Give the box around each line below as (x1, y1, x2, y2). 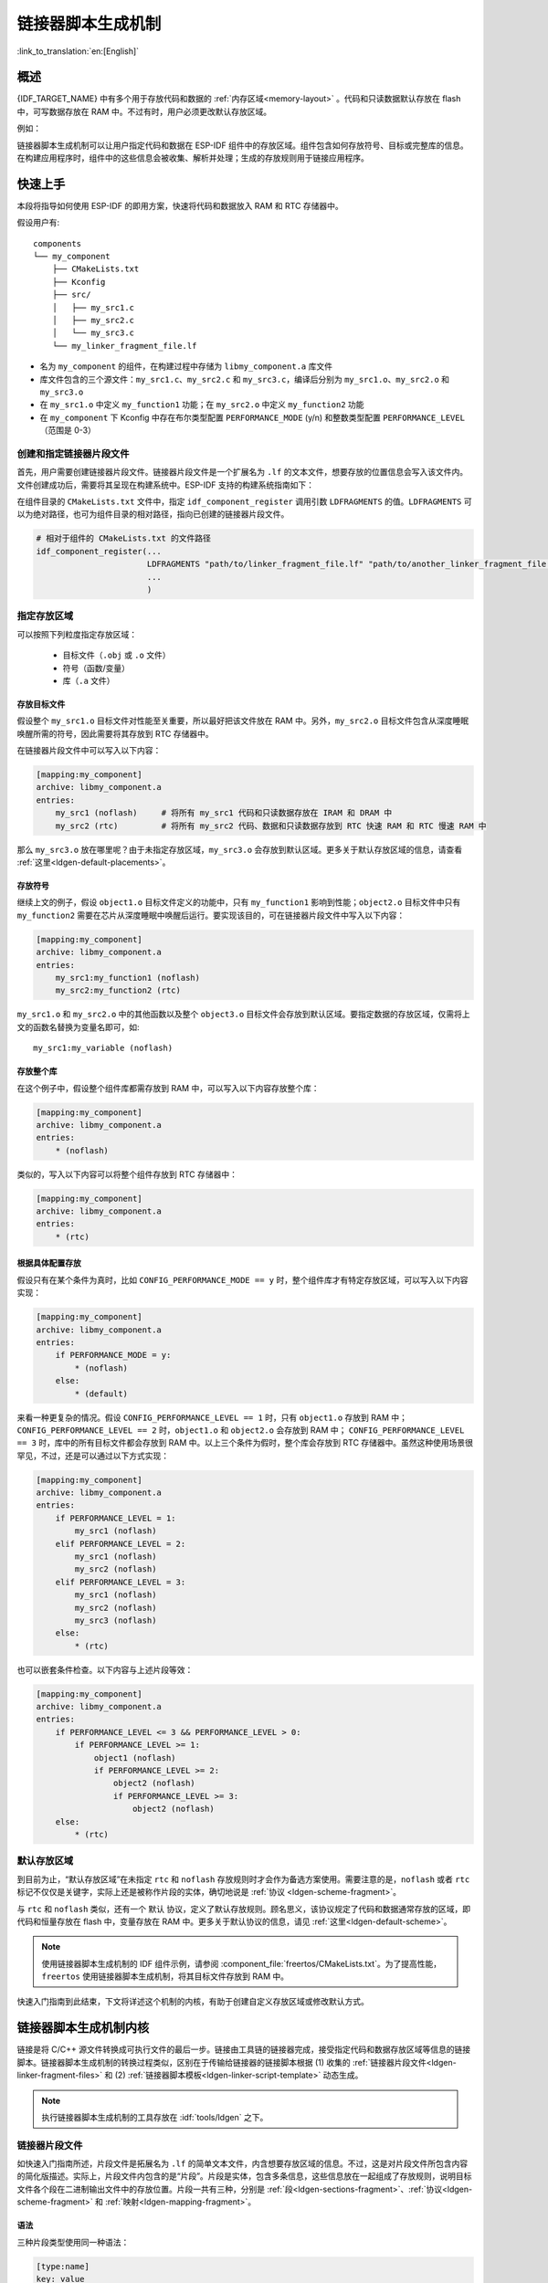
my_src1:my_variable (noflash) (33, 1043, 174, 1054)
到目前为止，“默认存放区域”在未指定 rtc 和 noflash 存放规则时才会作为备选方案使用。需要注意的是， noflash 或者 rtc (16, 1873, 470, 1885)
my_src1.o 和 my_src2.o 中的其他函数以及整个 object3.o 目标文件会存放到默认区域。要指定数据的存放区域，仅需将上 (16, 1009, 470, 1020)
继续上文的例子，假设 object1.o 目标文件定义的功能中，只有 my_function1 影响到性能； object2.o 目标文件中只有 (16, 897, 461, 908)
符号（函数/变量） (62, 662, 131, 673)
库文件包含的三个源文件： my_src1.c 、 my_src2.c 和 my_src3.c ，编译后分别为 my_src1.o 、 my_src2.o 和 (39, 373, 450, 384)
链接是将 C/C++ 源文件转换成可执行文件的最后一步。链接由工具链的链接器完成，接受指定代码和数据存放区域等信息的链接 (16, 2044, 470, 2055)
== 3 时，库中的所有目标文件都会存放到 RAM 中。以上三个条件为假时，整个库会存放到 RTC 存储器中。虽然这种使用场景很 (16, 1437, 474, 1448)
